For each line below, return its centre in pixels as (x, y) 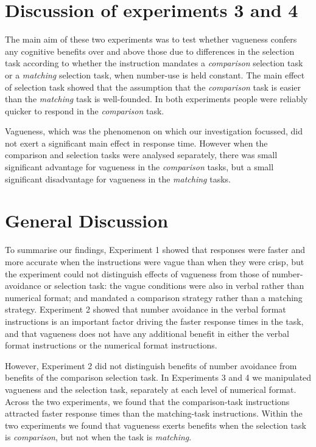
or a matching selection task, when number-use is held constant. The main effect (155, 74)
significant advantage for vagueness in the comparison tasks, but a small (139, 167)
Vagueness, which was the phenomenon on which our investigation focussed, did (154, 131)
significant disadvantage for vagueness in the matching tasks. (118, 178)
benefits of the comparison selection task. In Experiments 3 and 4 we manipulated (158, 377)
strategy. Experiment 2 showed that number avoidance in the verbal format (146, 309)
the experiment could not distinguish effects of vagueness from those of (137, 273)
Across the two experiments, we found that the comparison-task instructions (147, 401)
